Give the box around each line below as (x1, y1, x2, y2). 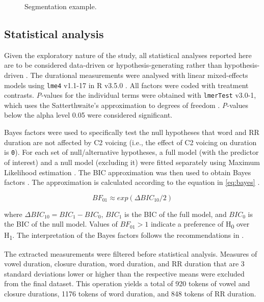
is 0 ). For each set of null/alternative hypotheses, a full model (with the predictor (4, 147, 259, 157)
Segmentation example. (24, 1, 97, 11)
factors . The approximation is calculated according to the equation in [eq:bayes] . (4, 177, 260, 187)
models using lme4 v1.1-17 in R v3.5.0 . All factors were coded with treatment (4, 79, 249, 90)
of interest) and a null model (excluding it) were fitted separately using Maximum (4, 156, 260, 167)
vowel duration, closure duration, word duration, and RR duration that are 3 (4, 258, 245, 269)
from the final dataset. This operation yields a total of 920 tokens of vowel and (4, 278, 250, 289)
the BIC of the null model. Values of (4, 218, 118, 229)
